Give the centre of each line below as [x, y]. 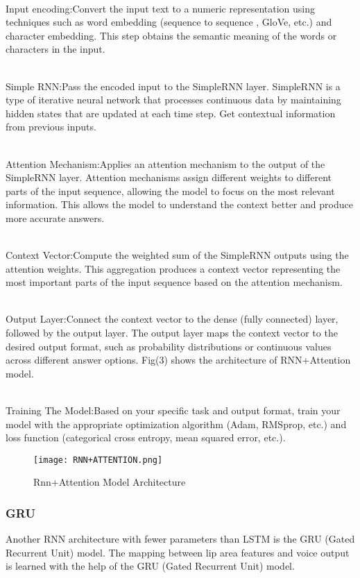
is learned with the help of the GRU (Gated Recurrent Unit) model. [150, 566]
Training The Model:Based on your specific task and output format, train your [173, 410]
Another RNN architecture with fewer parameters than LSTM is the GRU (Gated [180, 539]
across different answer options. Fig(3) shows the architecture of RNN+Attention [178, 360]
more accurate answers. [55, 218]
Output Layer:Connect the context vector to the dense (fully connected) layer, [172, 319]
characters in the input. [55, 49]
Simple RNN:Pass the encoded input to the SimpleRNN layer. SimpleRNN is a [173, 86]
